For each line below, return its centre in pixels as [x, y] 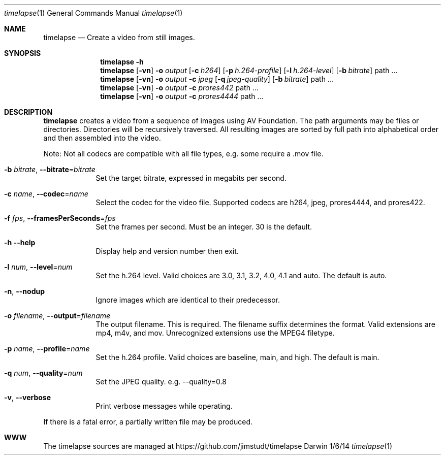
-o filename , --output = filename [57, 316]
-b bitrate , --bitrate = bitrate [50, 169]
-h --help [20, 242]
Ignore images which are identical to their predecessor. [188, 300]
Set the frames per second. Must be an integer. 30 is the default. [204, 227]
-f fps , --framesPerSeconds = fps [60, 218]
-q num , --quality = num [43, 373]
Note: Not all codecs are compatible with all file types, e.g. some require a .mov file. [183, 154]
